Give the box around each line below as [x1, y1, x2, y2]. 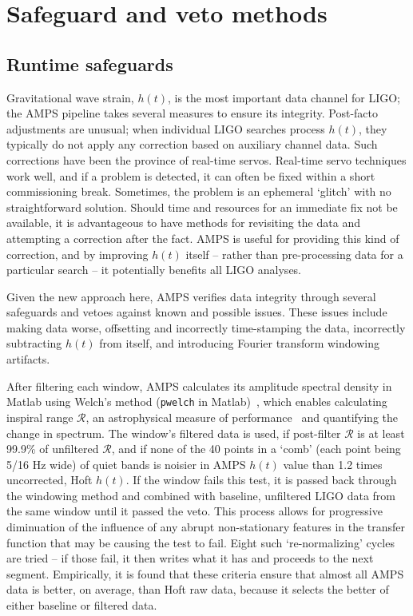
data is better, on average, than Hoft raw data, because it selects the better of [6, 581, 389, 598]
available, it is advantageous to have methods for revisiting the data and [6, 214, 360, 231]
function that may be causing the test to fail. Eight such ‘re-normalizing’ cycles [6, 534, 395, 550]
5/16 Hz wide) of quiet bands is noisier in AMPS [6, 455, 246, 472]
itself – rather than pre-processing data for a [185, 245, 403, 262]
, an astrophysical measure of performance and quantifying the [85, 408, 398, 425]
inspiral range [6, 408, 73, 425]
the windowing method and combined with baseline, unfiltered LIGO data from [6, 487, 395, 503]
